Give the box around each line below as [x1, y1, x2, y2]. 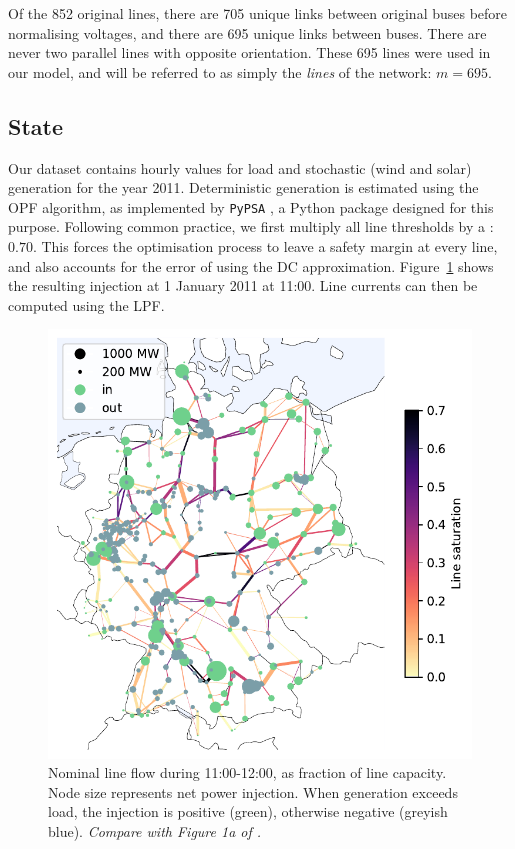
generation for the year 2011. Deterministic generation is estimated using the [8, 177, 479, 198]
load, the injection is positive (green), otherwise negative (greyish [48, 801, 448, 822]
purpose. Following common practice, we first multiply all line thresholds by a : [8, 216, 494, 237]
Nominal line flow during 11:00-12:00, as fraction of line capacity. [48, 762, 447, 783]
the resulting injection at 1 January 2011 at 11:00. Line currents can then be [8, 275, 478, 296]
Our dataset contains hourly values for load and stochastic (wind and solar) [8, 157, 472, 178]
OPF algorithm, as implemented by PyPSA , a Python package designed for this [8, 196, 494, 217]
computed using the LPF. [8, 294, 165, 315]
